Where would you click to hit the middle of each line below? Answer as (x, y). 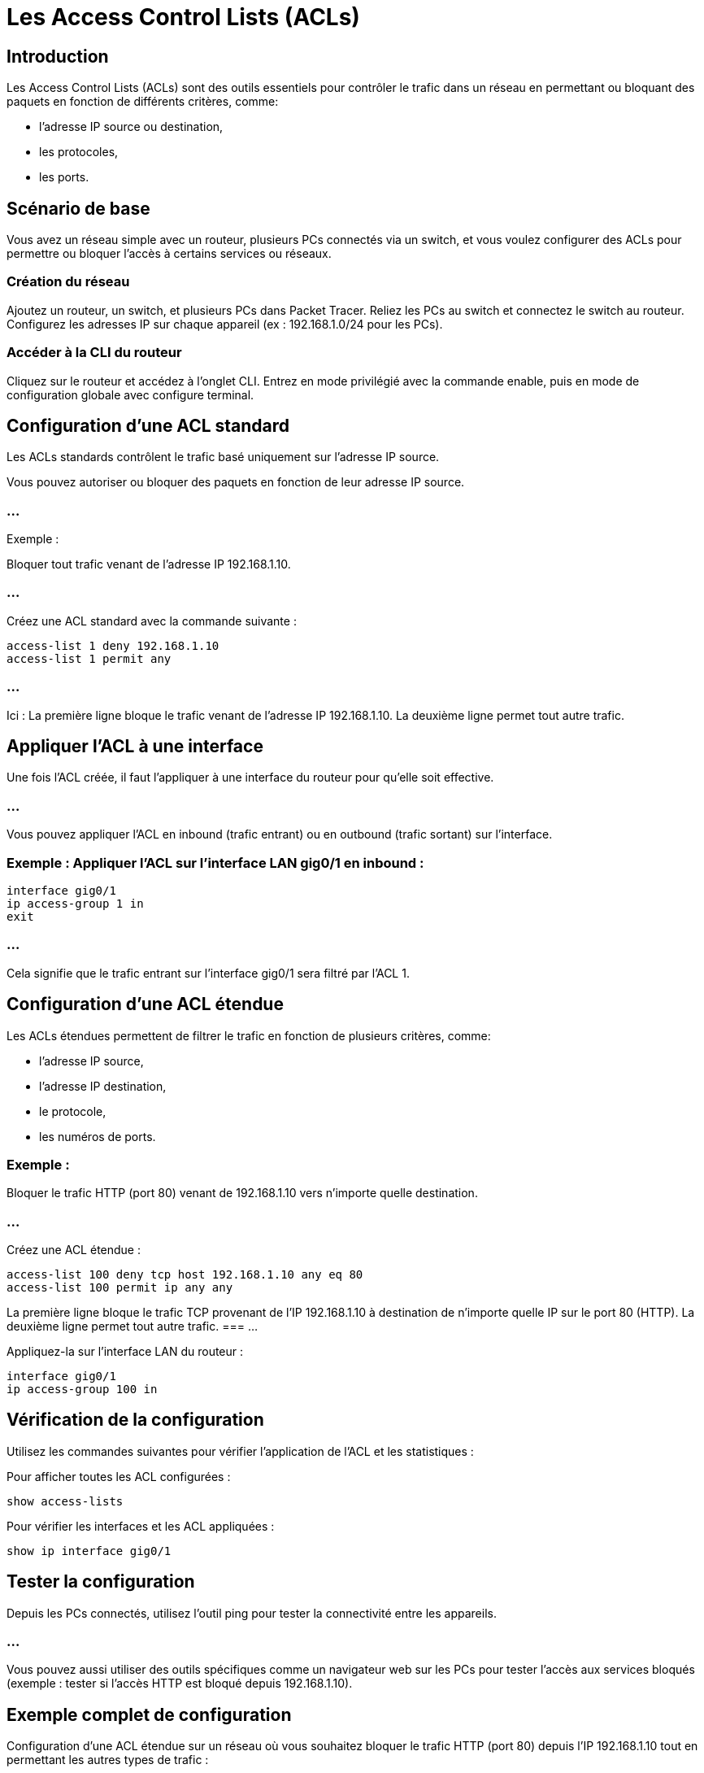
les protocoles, (79, 152)
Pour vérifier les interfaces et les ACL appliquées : (141, 1526)
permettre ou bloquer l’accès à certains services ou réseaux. (169, 254)
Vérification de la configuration (135, 1420)
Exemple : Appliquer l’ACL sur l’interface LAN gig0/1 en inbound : (215, 863)
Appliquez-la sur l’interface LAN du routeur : (125, 1352)
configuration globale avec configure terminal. (130, 394)
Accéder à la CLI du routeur (94, 353)
